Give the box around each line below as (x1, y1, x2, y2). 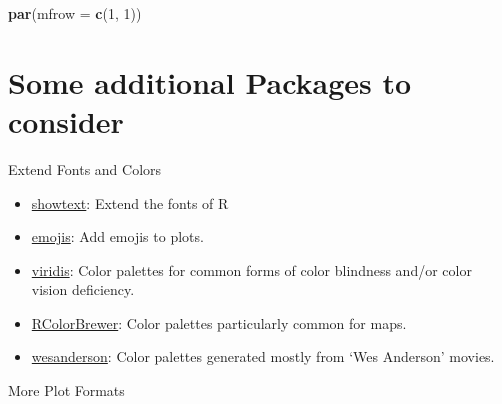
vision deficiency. (31, 279, 135, 300)
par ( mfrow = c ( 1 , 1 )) (8, 3, 142, 23)
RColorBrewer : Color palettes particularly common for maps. (31, 312, 407, 333)
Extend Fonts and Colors (8, 158, 162, 179)
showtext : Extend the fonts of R (31, 192, 229, 213)
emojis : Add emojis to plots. (31, 226, 204, 247)
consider (8, 100, 124, 141)
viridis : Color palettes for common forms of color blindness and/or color (31, 259, 472, 280)
